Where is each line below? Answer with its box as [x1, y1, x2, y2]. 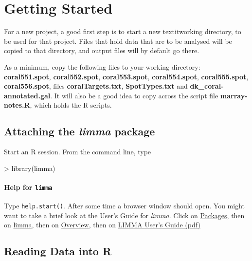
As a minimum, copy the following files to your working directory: [4, 61, 200, 72]
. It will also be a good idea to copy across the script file [50, 90, 218, 100]
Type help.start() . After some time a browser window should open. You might [4, 201, 245, 211]
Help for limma [4, 182, 53, 192]
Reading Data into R [4, 243, 112, 259]
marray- [220, 90, 248, 100]
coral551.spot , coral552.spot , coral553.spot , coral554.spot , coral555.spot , [4, 71, 249, 81]
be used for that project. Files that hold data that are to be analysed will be [4, 36, 232, 46]
